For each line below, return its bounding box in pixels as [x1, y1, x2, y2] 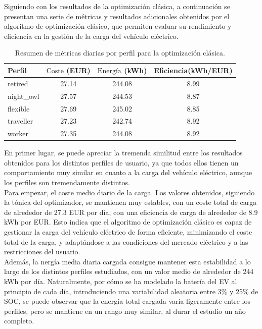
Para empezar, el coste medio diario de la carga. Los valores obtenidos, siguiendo [4, 187, 255, 197]
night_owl [8, 90, 39, 101]
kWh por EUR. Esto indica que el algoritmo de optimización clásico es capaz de [4, 216, 252, 227]
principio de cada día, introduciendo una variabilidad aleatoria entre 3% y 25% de [4, 286, 258, 296]
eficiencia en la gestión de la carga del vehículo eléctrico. [4, 30, 179, 41]
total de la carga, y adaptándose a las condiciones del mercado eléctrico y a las [4, 236, 248, 247]
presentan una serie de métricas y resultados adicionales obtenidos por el [4, 11, 230, 21]
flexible [8, 103, 30, 114]
